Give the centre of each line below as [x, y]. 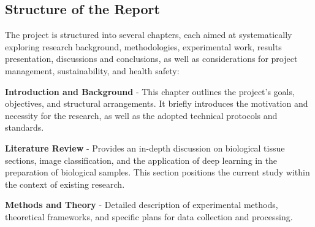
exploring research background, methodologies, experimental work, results [143, 46]
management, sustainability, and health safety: [92, 70]
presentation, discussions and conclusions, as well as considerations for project [151, 59]
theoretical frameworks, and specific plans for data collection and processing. [149, 216]
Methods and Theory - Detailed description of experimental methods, [142, 205]
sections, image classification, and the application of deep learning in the [141, 160]
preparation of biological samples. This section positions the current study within [157, 172]
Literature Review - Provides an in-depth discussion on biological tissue [145, 148]
